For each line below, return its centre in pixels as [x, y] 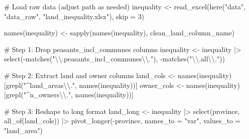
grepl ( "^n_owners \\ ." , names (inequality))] [70, 95]
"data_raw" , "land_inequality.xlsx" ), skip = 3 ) [74, 16]
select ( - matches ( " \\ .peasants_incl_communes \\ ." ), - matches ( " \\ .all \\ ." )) [114, 59]
